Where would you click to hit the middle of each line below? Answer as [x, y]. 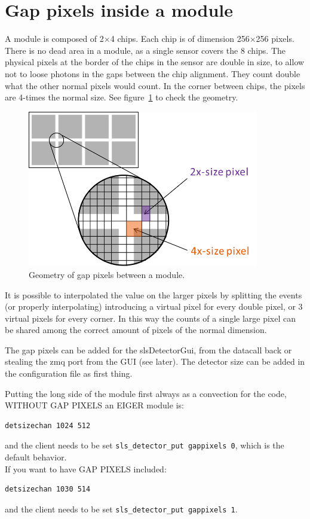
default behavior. [36, 457]
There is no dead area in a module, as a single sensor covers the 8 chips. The [145, 50]
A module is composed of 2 [54, 39]
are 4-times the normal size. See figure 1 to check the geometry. [122, 97]
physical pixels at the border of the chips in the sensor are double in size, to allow [155, 62]
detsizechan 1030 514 [48, 489]
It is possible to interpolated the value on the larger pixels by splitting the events [154, 294]
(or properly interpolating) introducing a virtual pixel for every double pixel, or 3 [154, 306]
